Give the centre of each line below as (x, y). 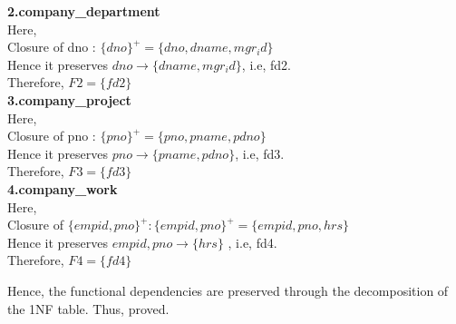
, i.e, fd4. (252, 242)
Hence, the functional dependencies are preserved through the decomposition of (228, 290)
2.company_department (84, 11)
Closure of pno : (52, 136)
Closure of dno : (52, 47)
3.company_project (69, 99)
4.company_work (63, 188)
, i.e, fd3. (260, 153)
